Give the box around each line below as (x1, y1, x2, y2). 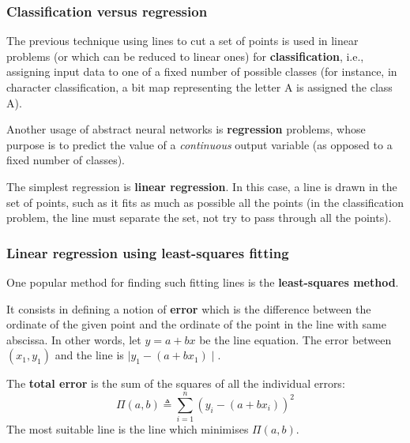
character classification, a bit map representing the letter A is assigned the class (6, 79, 393, 95)
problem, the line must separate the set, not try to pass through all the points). (6, 209, 392, 226)
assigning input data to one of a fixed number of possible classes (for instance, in (6, 63, 397, 80)
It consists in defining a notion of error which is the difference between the (6, 300, 371, 317)
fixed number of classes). (6, 152, 125, 168)
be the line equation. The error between (199, 331, 392, 347)
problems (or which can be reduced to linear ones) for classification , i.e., (6, 47, 364, 64)
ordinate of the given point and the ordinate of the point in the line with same (6, 316, 386, 332)
